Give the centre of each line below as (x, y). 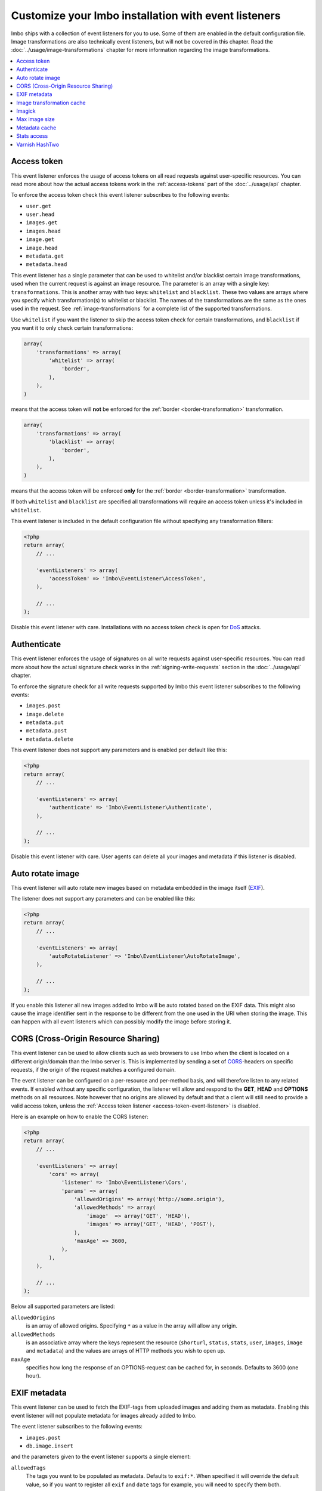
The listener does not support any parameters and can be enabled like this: (103, 899)
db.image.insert (50, 1446)
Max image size (35, 119)
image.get (40, 239)
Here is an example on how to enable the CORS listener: (80, 1116)
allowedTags (28, 1468)
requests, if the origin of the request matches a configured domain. (93, 1070)
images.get (42, 223)
